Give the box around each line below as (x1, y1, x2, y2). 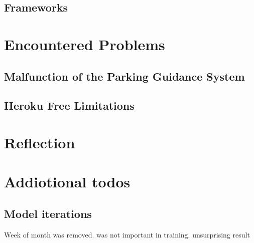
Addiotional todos (4, 171, 131, 192)
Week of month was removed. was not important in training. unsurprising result (4, 229, 250, 239)
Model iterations (4, 205, 92, 221)
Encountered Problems (4, 34, 165, 54)
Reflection (4, 132, 75, 152)
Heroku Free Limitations (4, 98, 135, 113)
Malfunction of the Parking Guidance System (4, 68, 245, 84)
